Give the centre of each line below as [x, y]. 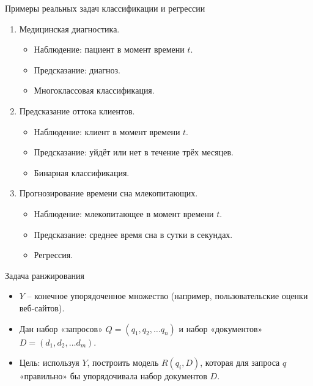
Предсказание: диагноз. [77, 69]
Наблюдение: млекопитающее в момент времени [124, 213]
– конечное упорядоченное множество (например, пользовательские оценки [168, 296]
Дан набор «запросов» [61, 328]
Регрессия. [53, 255]
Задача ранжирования [45, 275]
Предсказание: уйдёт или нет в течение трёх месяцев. [134, 152]
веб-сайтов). [42, 307]
